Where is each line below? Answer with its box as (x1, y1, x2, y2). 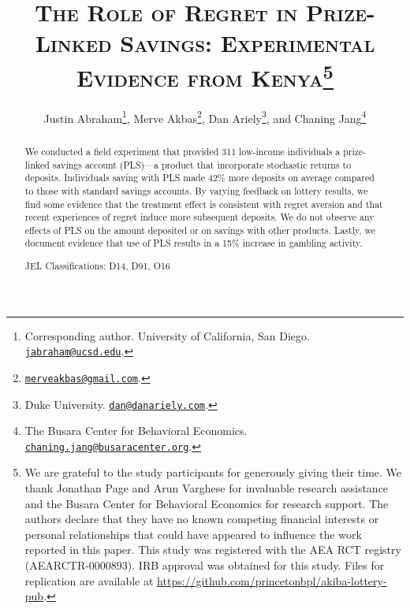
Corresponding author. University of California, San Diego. (24, 327, 310, 343)
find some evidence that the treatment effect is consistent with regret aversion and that (24, 197, 383, 210)
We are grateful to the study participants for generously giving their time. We (24, 464, 402, 481)
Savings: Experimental (120, 27, 375, 59)
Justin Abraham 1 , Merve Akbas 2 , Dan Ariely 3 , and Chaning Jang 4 (43, 107, 367, 126)
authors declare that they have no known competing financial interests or (24, 511, 379, 527)
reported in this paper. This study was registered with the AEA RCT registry (24, 541, 401, 558)
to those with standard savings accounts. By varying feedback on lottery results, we (24, 184, 368, 197)
